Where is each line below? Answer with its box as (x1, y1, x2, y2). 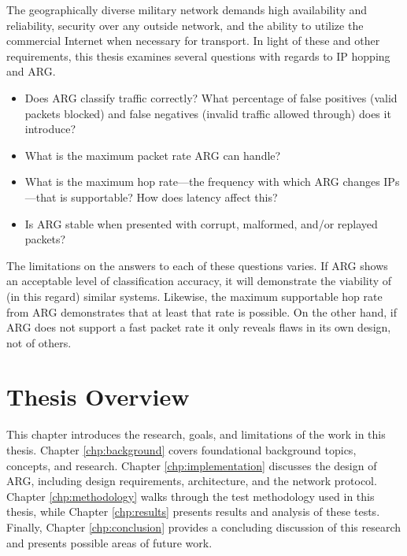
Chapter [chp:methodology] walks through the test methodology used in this (6, 487, 375, 504)
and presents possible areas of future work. (6, 534, 213, 550)
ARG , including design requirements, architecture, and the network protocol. (6, 473, 377, 489)
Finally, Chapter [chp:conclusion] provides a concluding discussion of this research (6, 518, 401, 535)
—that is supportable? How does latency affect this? (24, 188, 278, 205)
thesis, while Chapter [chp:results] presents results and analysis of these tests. (6, 503, 380, 520)
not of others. (6, 334, 72, 350)
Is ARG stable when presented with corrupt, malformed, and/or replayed (24, 215, 378, 232)
